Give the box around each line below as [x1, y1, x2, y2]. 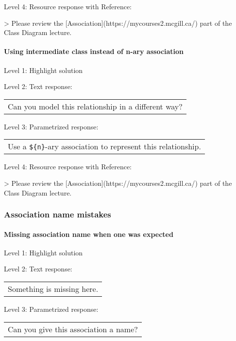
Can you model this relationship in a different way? [8, 100, 183, 112]
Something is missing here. [8, 283, 99, 294]
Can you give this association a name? [8, 323, 138, 335]
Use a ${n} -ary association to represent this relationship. [8, 141, 201, 152]
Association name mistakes [4, 208, 111, 220]
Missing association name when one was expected [4, 229, 173, 239]
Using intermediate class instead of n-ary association [4, 46, 184, 56]
